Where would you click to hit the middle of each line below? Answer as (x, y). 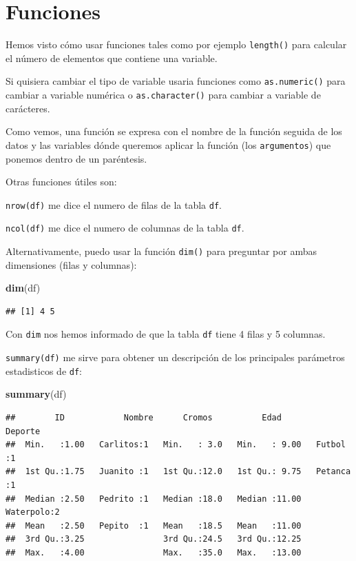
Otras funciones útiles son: (61, 182)
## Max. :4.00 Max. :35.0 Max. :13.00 (154, 552)
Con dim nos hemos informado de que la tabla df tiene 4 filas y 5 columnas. (166, 334)
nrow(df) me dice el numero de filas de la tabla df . (114, 204)
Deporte (23, 431)
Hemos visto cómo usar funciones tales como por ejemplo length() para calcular (176, 44)
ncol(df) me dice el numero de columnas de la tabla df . (125, 228)
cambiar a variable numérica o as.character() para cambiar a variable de (163, 95)
